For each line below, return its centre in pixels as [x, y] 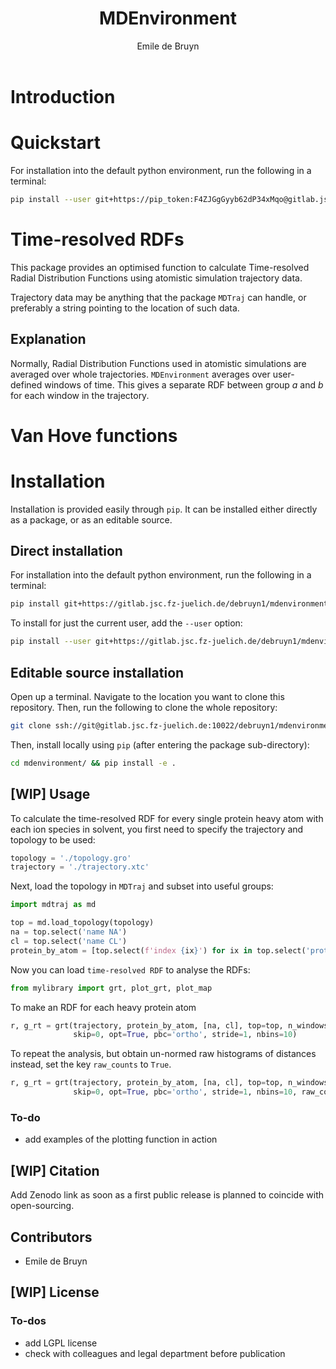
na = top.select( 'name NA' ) [69, 932]
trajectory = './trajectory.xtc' [80, 867]
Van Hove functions [94, 435]
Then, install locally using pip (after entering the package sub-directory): [160, 744]
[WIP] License [55, 1292]
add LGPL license [61, 1343]
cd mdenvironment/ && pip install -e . [93, 763]
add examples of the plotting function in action [121, 1139]
